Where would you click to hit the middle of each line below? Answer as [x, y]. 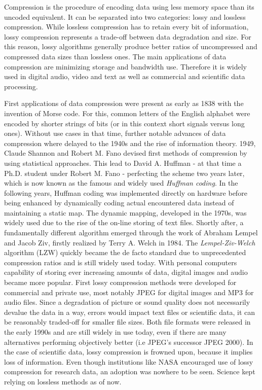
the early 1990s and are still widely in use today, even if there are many [115, 332]
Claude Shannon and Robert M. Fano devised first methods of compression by [126, 153]
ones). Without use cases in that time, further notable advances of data [115, 133]
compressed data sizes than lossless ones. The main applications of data [115, 56]
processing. [21, 86]
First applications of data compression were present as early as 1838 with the [124, 103]
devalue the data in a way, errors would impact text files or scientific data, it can [130, 312]
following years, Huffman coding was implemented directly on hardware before [126, 192]
